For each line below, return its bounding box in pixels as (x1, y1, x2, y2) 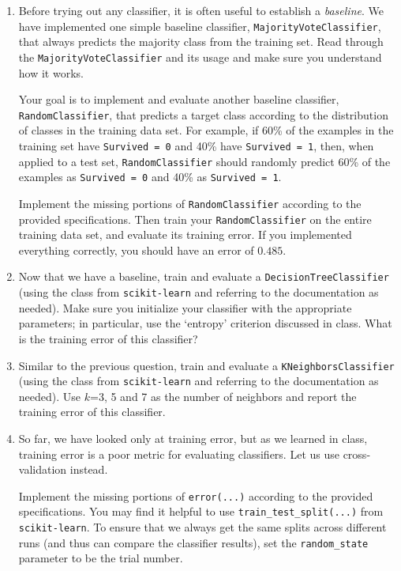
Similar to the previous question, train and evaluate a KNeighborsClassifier (18, 357, 395, 373)
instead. (69, 461, 108, 478)
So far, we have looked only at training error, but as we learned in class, (18, 430, 368, 446)
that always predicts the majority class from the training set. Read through (18, 33, 384, 50)
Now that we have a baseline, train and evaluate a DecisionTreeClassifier (18, 268, 389, 285)
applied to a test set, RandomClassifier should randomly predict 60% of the (18, 153, 391, 169)
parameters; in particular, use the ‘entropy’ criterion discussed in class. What (18, 315, 392, 331)
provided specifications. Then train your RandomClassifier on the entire (18, 210, 372, 227)
